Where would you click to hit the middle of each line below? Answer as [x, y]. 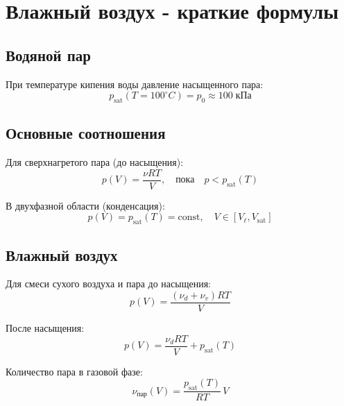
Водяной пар [48, 54]
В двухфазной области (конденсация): [85, 205]
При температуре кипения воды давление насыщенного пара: [135, 84]
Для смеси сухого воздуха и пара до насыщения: [108, 284]
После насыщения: [45, 328]
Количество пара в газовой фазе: [74, 371]
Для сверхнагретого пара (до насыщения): [95, 162]
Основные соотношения [86, 133]
